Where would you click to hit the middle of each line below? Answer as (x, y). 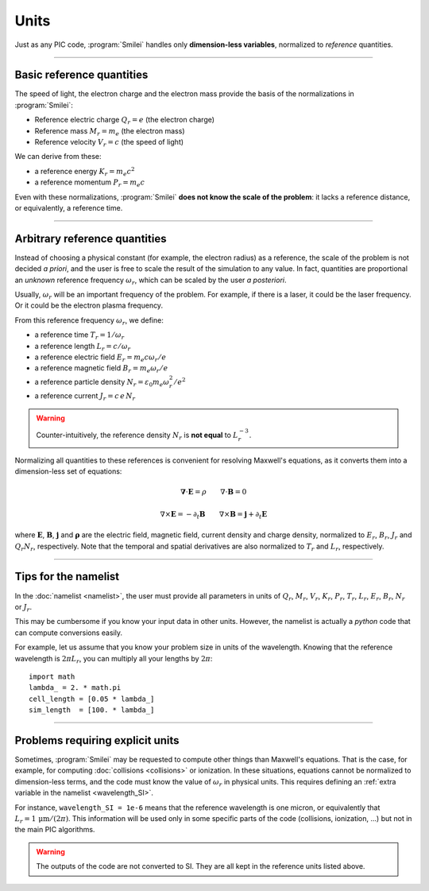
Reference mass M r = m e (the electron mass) (110, 132)
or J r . (23, 608)
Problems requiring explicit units (97, 740)
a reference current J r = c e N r (85, 397)
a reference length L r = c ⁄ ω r (83, 347)
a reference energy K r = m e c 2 (85, 172)
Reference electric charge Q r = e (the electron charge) (124, 121)
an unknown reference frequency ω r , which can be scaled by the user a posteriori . (151, 281)
